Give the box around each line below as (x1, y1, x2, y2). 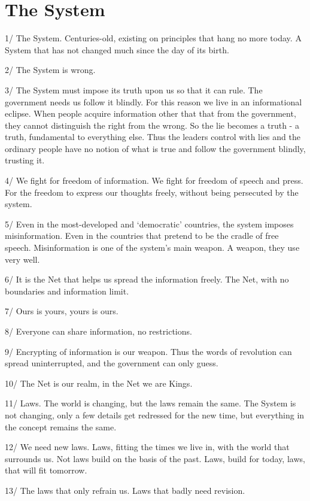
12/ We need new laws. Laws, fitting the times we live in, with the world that (5, 441, 290, 453)
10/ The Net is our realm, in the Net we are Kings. (5, 376, 193, 389)
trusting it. (5, 154, 45, 166)
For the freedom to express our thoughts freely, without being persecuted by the (5, 186, 299, 198)
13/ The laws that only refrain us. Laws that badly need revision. (5, 484, 245, 496)
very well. (5, 253, 40, 265)
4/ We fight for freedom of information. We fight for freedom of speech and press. (5, 174, 303, 187)
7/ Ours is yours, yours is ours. (5, 305, 118, 317)
